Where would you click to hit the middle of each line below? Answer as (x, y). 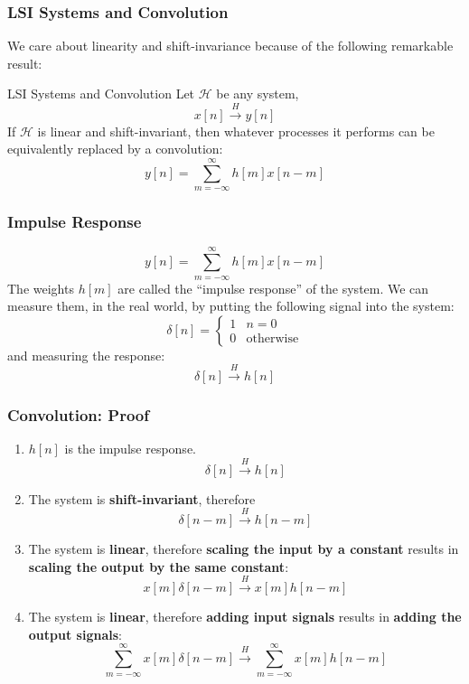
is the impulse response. (130, 449)
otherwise (272, 339)
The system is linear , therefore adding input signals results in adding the (245, 617)
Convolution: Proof (78, 415)
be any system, (258, 94)
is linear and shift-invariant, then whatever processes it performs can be (236, 131)
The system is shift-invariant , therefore (142, 498)
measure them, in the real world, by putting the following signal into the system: (231, 306)
